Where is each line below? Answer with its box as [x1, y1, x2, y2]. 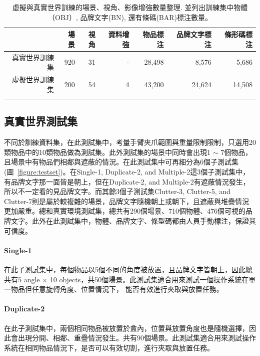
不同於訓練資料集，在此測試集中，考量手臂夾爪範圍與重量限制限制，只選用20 [4, 137, 256, 147]
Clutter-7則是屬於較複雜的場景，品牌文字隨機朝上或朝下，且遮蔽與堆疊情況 [4, 196, 249, 206]
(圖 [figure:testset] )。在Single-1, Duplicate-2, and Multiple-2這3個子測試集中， [4, 166, 250, 176]
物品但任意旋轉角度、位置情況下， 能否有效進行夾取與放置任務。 [10, 284, 223, 294]
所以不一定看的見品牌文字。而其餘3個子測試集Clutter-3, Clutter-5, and [4, 186, 230, 197]
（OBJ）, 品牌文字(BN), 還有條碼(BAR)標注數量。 [47, 12, 212, 22]
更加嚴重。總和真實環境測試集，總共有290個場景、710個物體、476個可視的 [4, 206, 245, 216]
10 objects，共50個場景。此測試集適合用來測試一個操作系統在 [49, 274, 249, 284]
